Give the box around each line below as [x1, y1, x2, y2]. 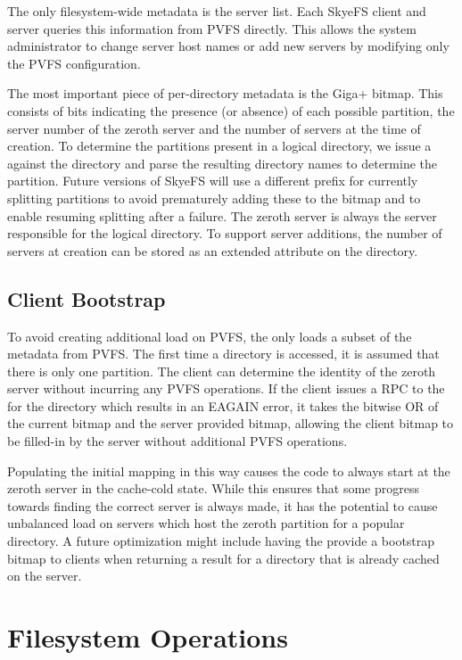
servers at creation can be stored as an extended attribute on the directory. [7, 241, 418, 260]
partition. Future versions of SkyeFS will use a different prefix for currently [7, 171, 418, 190]
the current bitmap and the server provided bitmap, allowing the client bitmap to [7, 414, 454, 433]
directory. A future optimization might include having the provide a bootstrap [7, 532, 435, 550]
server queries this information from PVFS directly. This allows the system [7, 19, 417, 37]
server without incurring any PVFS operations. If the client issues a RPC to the [7, 379, 445, 398]
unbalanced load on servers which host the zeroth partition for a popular [7, 514, 405, 532]
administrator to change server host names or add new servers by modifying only [7, 37, 450, 55]
